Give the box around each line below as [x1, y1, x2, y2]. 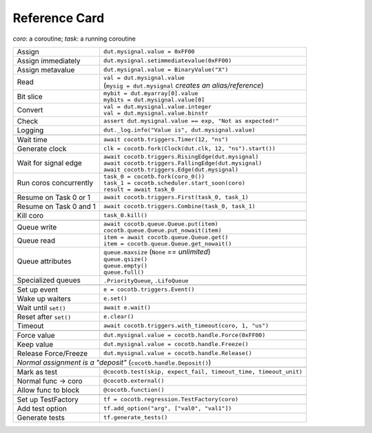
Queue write [17, 222, 57, 232]
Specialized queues [17, 275, 81, 285]
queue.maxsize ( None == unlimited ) [103, 247, 211, 256]
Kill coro [17, 210, 44, 220]
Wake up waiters [17, 294, 72, 303]
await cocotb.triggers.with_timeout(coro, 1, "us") [103, 322, 269, 330]
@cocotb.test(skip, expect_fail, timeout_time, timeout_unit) [103, 368, 303, 376]
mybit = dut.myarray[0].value [103, 90, 198, 97]
